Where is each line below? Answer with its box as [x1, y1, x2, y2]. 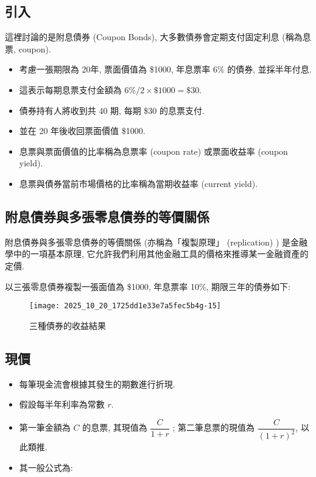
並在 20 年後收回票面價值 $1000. [19, 124, 146, 137]
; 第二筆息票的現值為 [172, 421, 255, 434]
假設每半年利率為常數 [19, 398, 105, 411]
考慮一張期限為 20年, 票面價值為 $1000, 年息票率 [19, 63, 211, 76]
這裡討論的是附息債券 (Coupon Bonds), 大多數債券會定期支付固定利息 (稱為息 [5, 30, 311, 43]
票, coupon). [5, 42, 51, 55]
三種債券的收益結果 [29, 319, 106, 331]
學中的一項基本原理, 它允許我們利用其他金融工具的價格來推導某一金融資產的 [5, 247, 309, 260]
